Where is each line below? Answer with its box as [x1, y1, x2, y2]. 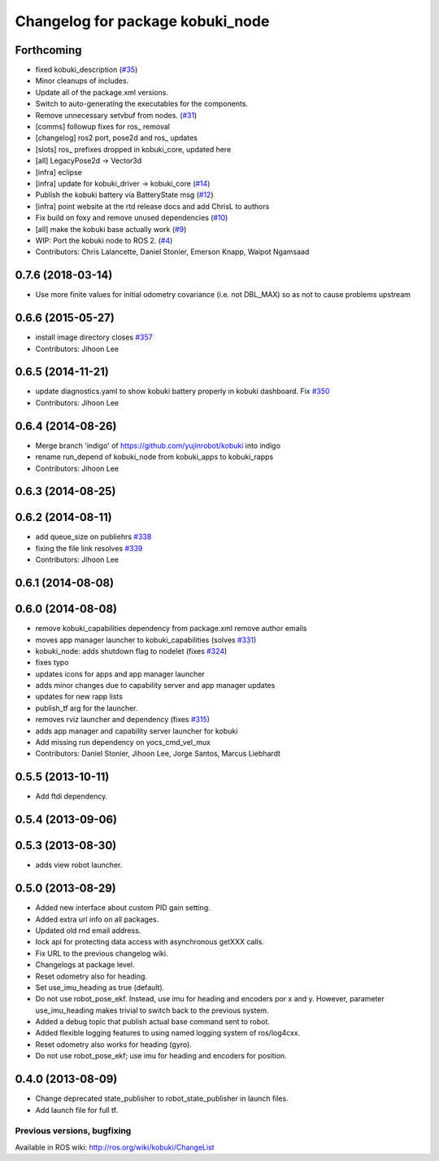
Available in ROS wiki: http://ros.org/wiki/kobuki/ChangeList [15, 1142, 215, 1152]
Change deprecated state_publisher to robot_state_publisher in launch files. [35, 1093, 289, 1103]
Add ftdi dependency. [35, 791, 108, 801]
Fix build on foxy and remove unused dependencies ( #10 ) [35, 212, 228, 223]
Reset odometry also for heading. [35, 971, 148, 981]
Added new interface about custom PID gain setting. [35, 903, 211, 913]
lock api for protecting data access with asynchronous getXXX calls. [35, 937, 264, 947]
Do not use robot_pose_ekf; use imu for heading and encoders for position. [35, 1051, 288, 1061]
